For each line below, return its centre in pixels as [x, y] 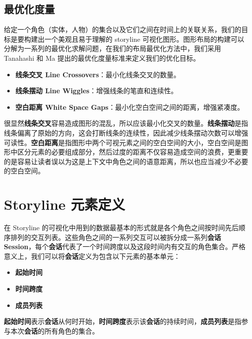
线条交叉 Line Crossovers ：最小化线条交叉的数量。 [98, 74]
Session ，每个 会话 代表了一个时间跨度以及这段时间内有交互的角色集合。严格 [125, 246]
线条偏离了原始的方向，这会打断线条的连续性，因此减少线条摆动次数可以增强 [126, 132]
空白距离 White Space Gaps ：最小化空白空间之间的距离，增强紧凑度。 [130, 107]
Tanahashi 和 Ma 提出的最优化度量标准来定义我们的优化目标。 [102, 58]
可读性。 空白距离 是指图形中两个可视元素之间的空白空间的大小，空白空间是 [123, 142]
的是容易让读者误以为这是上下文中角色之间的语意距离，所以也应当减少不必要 [126, 161]
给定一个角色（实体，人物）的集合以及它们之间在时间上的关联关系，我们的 [123, 29]
